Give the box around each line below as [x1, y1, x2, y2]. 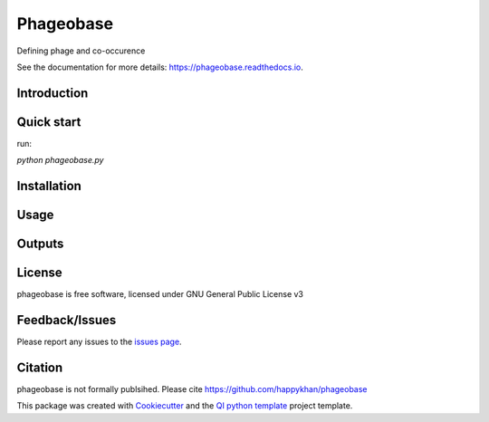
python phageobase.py [16, 155, 104, 166]
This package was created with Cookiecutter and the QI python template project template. [16, 400, 353, 411]
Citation [16, 360, 63, 375]
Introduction [16, 85, 89, 101]
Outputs [16, 236, 64, 252]
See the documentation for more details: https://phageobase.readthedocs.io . [16, 62, 303, 72]
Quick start [16, 114, 81, 129]
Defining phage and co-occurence [16, 45, 146, 56]
